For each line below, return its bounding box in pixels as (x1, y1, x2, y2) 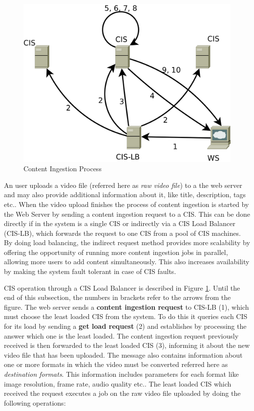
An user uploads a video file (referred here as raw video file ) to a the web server (4, 180, 242, 190)
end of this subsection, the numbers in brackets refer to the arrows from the (4, 292, 231, 302)
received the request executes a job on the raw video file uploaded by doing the (4, 388, 241, 398)
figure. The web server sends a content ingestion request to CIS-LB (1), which (4, 301, 249, 312)
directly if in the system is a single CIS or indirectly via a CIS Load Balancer (4, 218, 235, 228)
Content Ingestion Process (23, 163, 102, 174)
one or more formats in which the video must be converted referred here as (4, 359, 228, 369)
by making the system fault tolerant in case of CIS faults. (4, 266, 176, 276)
